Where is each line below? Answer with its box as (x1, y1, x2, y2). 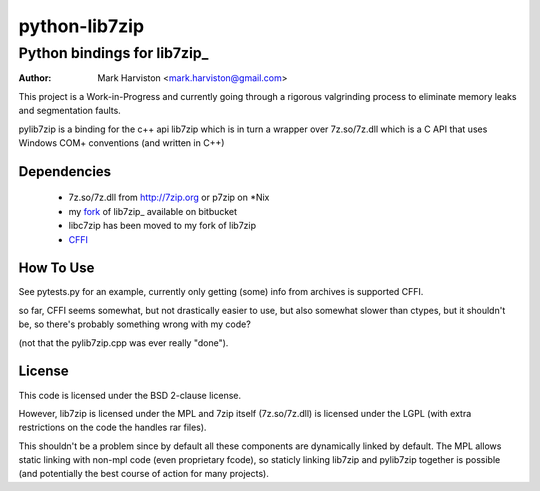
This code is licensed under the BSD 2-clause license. (18, 389, 242, 401)
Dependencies (18, 163, 112, 180)
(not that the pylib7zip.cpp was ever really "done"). (18, 336, 229, 349)
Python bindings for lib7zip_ (18, 44, 209, 62)
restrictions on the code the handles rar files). (18, 421, 207, 434)
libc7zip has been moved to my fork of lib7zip (68, 220, 257, 232)
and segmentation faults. (18, 105, 122, 117)
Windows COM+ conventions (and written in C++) (18, 136, 225, 149)
